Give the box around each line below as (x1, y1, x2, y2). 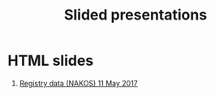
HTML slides (7, 51, 94, 70)
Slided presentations (63, 6, 208, 24)
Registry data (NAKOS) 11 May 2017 (19, 78, 139, 88)
